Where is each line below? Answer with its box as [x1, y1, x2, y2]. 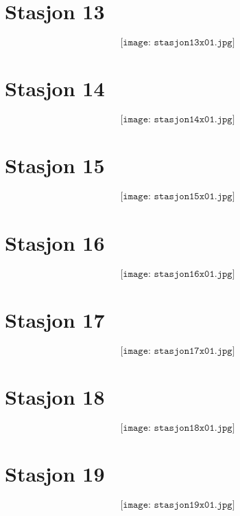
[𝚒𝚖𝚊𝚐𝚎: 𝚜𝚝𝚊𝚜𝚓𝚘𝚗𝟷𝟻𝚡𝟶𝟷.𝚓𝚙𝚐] [120, 192, 235, 202]
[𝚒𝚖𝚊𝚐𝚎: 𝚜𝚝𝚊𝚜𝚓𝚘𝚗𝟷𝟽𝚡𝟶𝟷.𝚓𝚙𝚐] [120, 346, 235, 356]
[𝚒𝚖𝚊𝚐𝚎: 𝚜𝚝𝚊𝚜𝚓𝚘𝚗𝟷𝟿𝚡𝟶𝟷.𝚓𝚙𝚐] [120, 500, 235, 510]
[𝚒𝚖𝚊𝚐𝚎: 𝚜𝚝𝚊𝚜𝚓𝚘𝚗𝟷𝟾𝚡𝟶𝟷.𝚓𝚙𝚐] [120, 423, 235, 433]
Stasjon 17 [5, 305, 105, 333]
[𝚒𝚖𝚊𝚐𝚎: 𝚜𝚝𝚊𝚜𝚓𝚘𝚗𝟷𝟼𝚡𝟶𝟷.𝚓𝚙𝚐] [120, 269, 235, 279]
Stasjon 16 [5, 228, 105, 256]
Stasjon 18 [5, 382, 105, 410]
